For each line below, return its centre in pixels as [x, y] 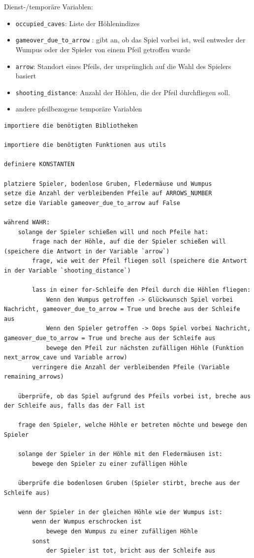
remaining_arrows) [34, 377]
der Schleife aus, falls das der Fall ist [75, 406]
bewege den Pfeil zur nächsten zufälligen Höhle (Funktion [145, 348]
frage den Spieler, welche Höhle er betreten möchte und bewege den [132, 425]
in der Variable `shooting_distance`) [67, 270]
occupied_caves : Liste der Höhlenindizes [78, 23]
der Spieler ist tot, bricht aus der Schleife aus [131, 551]
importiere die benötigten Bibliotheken [71, 126]
